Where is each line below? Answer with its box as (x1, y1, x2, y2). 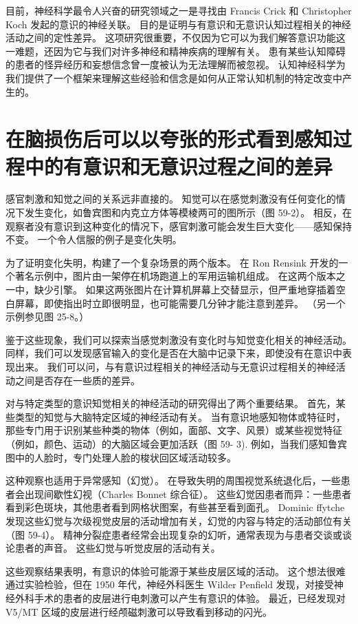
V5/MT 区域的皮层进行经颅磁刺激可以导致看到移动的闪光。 (5, 604, 273, 618)
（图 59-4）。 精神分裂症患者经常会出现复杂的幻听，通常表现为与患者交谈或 (5, 527, 342, 541)
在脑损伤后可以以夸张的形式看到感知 (5, 125, 333, 153)
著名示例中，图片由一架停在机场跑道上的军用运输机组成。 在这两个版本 (14, 269, 336, 283)
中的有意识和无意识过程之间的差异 (25, 152, 333, 180)
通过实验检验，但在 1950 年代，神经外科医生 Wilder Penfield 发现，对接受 (5, 577, 334, 592)
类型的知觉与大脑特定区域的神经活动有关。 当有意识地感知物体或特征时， (14, 409, 346, 424)
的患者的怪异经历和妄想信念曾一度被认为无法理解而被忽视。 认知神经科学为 (5, 57, 346, 72)
